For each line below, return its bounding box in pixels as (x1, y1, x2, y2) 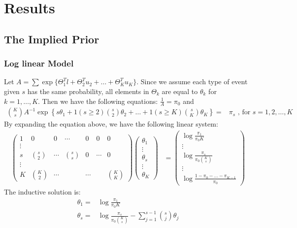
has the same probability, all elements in (27, 86, 149, 96)
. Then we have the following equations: (38, 96, 158, 106)
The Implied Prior (4, 31, 99, 46)
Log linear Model (4, 57, 74, 69)
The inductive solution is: (4, 187, 81, 197)
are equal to (162, 86, 198, 96)
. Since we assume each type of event (136, 76, 248, 87)
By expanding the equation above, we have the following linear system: (4, 119, 218, 129)
